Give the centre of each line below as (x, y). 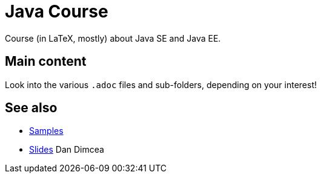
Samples (46, 131)
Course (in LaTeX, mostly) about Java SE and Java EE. (113, 38)
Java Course (57, 11)
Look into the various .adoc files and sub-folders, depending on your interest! (161, 84)
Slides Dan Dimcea (67, 150)
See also (31, 108)
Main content (46, 62)
